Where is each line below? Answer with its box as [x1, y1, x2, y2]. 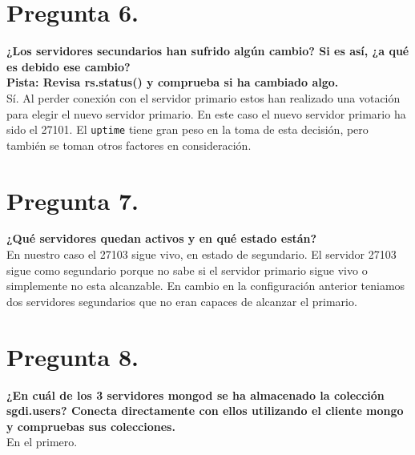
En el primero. [6, 433, 78, 450]
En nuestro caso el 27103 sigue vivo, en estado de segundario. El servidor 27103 [6, 246, 397, 263]
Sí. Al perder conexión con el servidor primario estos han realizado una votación [6, 89, 401, 106]
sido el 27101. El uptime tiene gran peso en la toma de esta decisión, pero [6, 121, 369, 138]
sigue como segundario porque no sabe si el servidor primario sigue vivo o [6, 261, 368, 278]
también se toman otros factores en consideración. [6, 136, 252, 153]
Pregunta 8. [6, 340, 139, 372]
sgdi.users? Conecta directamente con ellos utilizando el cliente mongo [6, 402, 404, 419]
